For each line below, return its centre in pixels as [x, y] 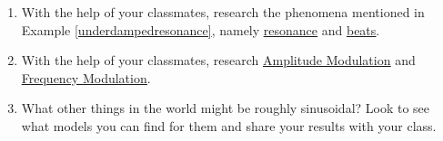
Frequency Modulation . [86, 77]
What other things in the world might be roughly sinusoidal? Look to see [226, 108]
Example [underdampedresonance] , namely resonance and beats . [201, 29]
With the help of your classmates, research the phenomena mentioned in [223, 12]
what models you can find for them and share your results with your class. [229, 125]
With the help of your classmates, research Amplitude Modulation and [218, 60]
